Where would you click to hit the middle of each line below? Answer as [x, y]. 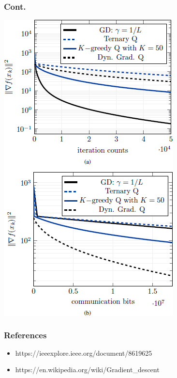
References [25, 335]
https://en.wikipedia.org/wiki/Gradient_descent [87, 369]
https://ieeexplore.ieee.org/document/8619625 [84, 353]
